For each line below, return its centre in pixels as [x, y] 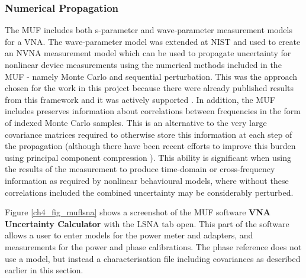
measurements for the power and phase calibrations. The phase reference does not [153, 246]
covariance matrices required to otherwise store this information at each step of [149, 134]
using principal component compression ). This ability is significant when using [148, 157]
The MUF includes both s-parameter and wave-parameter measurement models [149, 30]
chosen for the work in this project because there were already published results [149, 88]
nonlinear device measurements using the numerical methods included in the [143, 64]
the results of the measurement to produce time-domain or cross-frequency [140, 169]
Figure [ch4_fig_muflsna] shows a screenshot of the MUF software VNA [138, 212]
